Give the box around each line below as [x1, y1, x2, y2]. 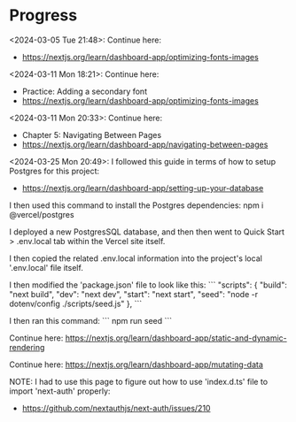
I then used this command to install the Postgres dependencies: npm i [9, 200, 264, 211]
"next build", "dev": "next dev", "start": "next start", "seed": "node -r [9, 288, 259, 299]
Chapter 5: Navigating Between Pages [21, 129, 162, 140]
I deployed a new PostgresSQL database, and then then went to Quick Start [9, 226, 285, 237]
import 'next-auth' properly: [9, 386, 111, 396]
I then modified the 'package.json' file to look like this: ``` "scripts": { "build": [9, 280, 288, 290]
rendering [9, 341, 45, 352]
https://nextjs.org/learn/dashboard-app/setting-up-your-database [21, 182, 264, 193]
